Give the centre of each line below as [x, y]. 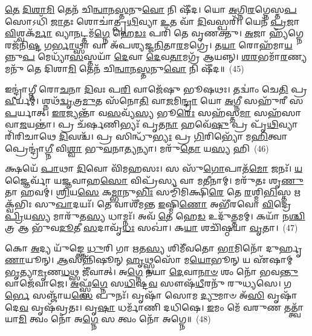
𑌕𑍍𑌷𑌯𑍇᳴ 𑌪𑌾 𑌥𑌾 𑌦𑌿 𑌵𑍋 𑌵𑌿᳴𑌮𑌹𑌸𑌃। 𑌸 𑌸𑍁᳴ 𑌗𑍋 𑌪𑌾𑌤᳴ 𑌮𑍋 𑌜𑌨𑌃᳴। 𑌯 [154, 168]
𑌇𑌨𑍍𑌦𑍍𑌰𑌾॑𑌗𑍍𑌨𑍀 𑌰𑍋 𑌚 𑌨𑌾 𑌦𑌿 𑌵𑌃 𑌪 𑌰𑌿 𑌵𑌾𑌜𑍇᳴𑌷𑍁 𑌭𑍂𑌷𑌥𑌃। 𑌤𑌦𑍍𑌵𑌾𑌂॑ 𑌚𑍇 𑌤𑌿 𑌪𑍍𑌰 [156, 89]
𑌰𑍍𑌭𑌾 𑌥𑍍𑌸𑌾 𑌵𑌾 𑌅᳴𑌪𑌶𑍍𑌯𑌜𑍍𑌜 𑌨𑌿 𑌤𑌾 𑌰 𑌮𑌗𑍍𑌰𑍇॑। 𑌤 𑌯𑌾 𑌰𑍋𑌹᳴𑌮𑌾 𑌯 [172, 44]
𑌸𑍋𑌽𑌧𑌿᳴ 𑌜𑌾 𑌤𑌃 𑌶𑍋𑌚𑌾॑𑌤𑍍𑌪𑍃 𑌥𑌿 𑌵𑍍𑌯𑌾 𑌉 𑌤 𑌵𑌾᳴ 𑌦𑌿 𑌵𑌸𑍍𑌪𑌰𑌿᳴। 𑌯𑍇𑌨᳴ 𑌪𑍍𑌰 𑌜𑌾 [152, 21]
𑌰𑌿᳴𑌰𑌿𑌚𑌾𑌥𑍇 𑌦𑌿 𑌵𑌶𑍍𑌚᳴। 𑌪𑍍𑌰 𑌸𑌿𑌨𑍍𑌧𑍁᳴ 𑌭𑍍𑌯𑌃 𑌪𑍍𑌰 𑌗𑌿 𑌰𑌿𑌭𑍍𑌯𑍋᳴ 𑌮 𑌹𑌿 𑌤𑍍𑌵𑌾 [146, 136]
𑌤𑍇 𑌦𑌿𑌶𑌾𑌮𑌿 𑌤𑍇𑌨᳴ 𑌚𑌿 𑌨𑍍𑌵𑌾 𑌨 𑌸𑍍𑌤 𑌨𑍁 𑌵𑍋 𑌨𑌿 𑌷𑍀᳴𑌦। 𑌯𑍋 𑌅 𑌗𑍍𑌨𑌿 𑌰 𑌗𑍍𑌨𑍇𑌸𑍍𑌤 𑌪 [151, 9]
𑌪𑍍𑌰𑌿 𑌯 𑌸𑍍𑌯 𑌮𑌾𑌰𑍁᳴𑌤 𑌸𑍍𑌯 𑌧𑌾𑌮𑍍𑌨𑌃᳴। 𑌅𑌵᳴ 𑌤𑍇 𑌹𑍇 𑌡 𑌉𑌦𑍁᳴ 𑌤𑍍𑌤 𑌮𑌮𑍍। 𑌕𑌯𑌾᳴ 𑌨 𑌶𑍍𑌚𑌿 [155, 215]
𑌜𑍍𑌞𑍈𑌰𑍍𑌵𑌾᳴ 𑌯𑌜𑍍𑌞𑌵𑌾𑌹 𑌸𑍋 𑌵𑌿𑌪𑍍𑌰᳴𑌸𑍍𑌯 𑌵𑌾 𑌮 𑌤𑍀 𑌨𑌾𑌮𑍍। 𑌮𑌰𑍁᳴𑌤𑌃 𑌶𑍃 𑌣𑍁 [154, 180]
